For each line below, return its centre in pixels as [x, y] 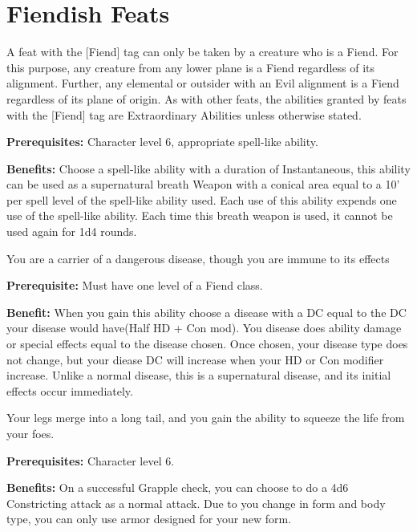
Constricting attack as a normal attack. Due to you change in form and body [196, 503]
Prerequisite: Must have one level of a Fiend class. [135, 285]
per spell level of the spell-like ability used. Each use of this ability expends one [202, 199]
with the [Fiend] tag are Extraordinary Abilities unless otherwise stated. [184, 114]
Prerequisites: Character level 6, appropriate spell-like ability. [162, 142]
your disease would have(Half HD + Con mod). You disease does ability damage [204, 328]
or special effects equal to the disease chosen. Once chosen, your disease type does [207, 344]
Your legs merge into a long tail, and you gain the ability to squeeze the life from [206, 418]
